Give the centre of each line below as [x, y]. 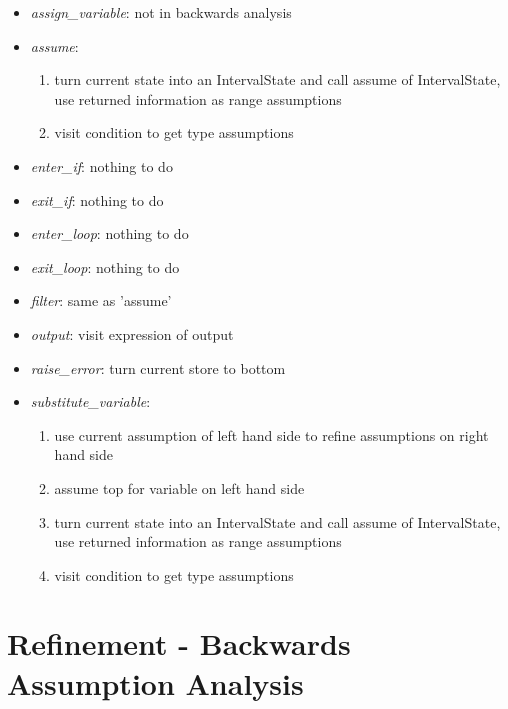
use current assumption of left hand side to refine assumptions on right [271, 434]
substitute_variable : [90, 401]
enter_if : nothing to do [101, 165]
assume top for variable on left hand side [179, 487]
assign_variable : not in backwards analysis [161, 12]
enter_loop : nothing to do [109, 233]
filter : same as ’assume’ [101, 300]
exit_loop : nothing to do [105, 266]
